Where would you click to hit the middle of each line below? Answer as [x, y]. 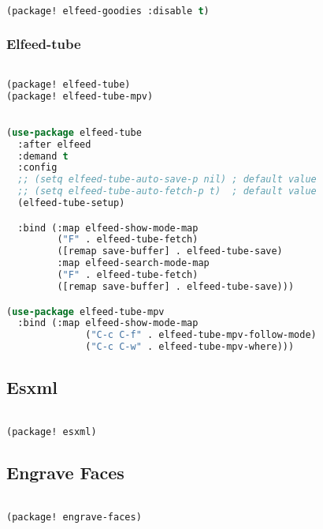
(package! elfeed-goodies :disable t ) [108, 11]
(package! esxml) [52, 431]
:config [37, 168]
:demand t [43, 156]
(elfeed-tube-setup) [71, 203]
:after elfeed [54, 144]
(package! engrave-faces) [74, 517]
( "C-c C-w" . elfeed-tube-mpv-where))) [190, 347]
